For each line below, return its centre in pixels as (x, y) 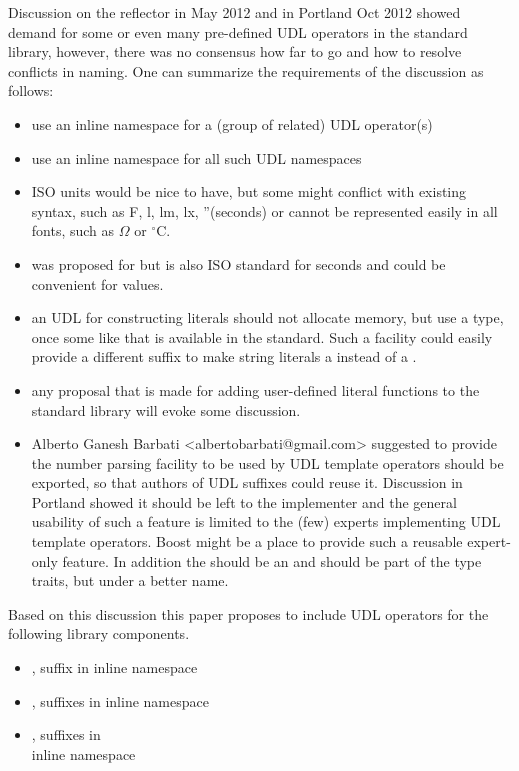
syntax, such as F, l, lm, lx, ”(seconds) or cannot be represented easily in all (264, 210)
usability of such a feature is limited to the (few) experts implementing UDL (266, 521)
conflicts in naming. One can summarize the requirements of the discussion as (246, 70)
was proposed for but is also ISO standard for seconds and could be (238, 263)
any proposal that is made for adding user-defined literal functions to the (255, 389)
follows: (31, 90)
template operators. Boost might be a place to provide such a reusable (247, 541)
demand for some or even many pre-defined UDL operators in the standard (238, 31)
